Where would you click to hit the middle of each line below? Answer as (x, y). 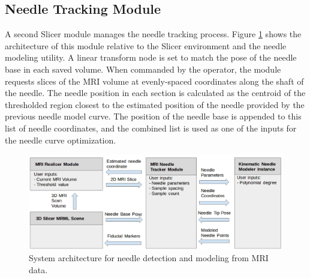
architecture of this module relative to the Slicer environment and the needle (146, 45)
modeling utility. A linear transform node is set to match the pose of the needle (151, 57)
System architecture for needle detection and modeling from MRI (149, 258)
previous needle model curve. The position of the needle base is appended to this (153, 116)
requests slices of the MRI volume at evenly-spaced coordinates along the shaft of (154, 81)
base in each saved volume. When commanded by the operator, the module (143, 69)
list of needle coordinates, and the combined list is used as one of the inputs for (151, 128)
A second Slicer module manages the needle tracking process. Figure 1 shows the (153, 34)
